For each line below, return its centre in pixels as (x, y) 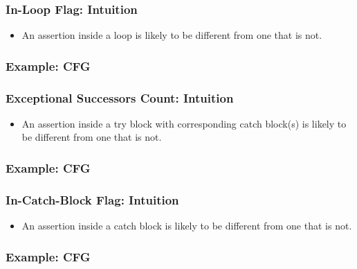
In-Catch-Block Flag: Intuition (92, 199)
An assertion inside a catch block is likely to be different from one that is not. (187, 226)
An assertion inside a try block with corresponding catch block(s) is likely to (184, 123)
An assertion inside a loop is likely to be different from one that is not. (172, 35)
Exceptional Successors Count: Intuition (120, 97)
